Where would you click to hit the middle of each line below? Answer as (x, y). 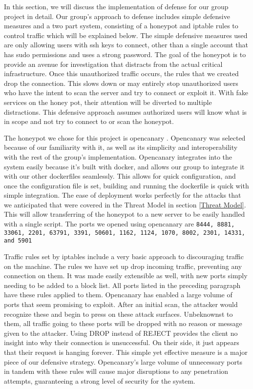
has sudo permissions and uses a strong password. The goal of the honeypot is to (125, 54)
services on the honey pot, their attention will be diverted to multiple (108, 102)
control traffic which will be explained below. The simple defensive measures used (126, 35)
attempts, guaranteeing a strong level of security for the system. (100, 380)
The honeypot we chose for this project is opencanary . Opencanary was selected (125, 137)
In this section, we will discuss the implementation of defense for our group (116, 6)
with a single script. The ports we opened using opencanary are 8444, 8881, (119, 224)
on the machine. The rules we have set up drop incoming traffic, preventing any (123, 266)
